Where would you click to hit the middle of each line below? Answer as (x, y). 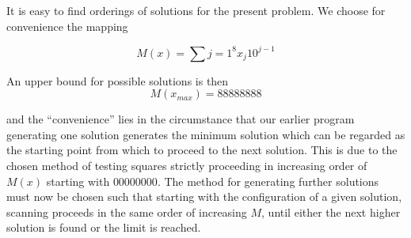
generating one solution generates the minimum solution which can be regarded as (206, 134)
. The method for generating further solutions (268, 181)
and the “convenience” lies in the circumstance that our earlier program (181, 119)
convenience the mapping (67, 26)
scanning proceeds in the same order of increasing (127, 212)
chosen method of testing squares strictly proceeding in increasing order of (187, 166)
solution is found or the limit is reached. (104, 227)
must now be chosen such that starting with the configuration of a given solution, (204, 196)
